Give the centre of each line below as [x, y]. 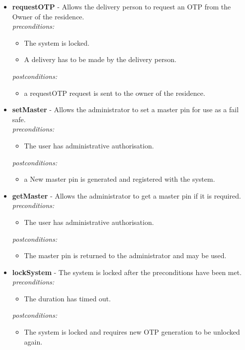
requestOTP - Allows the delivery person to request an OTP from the [122, 6]
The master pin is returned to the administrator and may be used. [125, 255]
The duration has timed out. [67, 298]
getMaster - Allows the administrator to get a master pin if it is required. [126, 195]
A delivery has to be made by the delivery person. [100, 59]
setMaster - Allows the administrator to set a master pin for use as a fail [125, 109]
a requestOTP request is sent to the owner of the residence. [115, 93]
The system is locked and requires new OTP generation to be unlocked [132, 332]
